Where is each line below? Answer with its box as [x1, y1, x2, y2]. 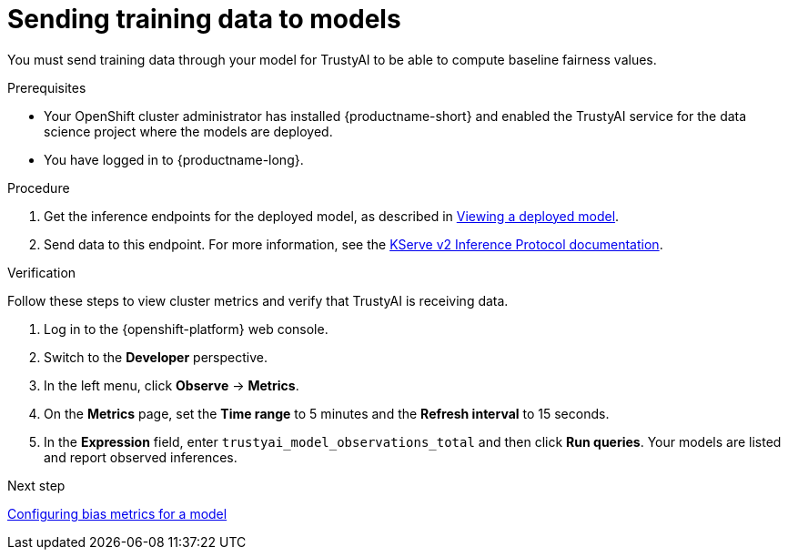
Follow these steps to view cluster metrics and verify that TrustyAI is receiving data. [7, 292, 509, 309]
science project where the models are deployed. [44, 123, 333, 139]
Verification [7, 264, 76, 280]
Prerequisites [7, 79, 86, 96]
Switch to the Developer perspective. [44, 349, 268, 365]
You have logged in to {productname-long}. [44, 151, 304, 167]
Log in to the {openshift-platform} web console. [44, 320, 328, 337]
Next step [7, 477, 66, 493]
